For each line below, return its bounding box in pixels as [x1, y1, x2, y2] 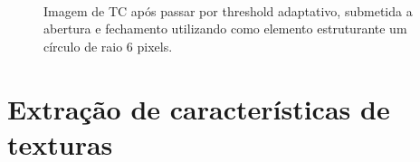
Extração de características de [7, 90, 390, 127]
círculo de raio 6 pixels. [43, 36, 173, 55]
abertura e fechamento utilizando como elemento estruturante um [43, 19, 407, 38]
